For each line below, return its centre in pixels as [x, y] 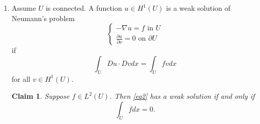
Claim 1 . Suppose [40, 96]
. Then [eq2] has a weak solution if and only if [182, 96]
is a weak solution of [198, 8]
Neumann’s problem [43, 18]
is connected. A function [84, 8]
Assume [24, 8]
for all [21, 78]
